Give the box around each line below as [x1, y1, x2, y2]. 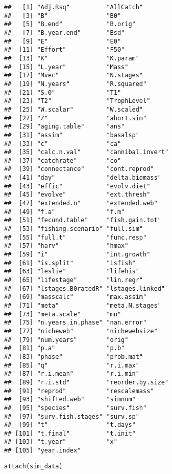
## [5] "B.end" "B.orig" [4, 20, 136, 28]
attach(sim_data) [4, 462, 63, 470]
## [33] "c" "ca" [4, 140, 121, 147]
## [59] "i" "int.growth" [4, 251, 151, 258]
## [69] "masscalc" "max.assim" [4, 293, 147, 301]
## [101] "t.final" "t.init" [4, 429, 136, 437]
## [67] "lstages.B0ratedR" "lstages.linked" [4, 285, 165, 292]
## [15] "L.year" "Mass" [4, 63, 129, 71]
